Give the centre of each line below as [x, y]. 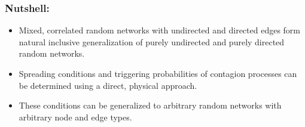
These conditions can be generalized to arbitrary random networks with [150, 105]
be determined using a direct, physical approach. [108, 85]
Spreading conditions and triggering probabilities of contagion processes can [158, 73]
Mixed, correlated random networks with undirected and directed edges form [160, 30]
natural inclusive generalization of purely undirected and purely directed [152, 41]
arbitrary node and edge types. [75, 117]
